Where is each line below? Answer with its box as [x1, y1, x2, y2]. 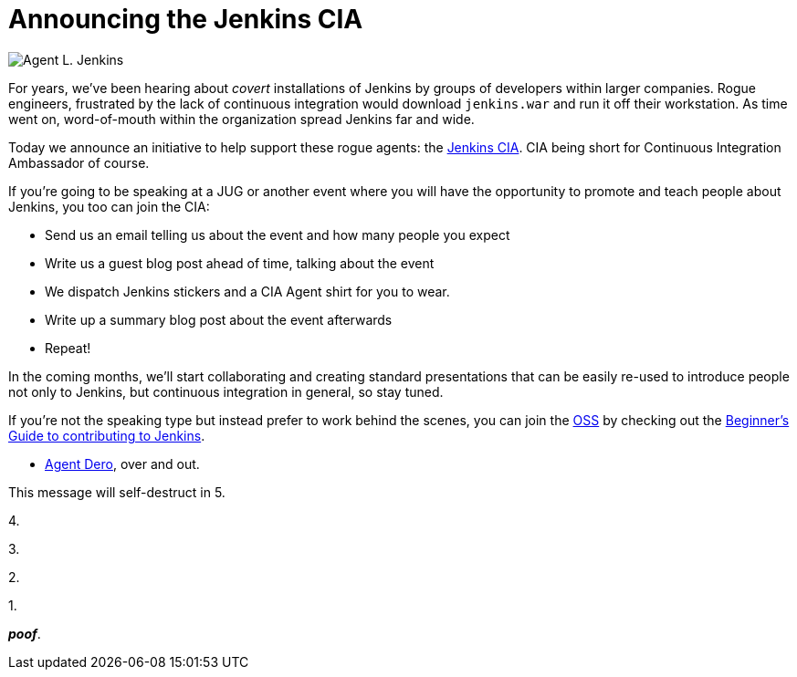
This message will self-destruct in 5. [8, 484, 225, 500]
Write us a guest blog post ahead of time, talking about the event [45, 255, 435, 271]
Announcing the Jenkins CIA [8, 4, 363, 35]
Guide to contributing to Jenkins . [8, 427, 205, 443]
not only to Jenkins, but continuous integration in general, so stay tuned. [8, 383, 444, 400]
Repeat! [45, 339, 91, 356]
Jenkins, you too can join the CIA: [8, 198, 210, 214]
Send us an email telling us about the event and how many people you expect [45, 226, 510, 243]
